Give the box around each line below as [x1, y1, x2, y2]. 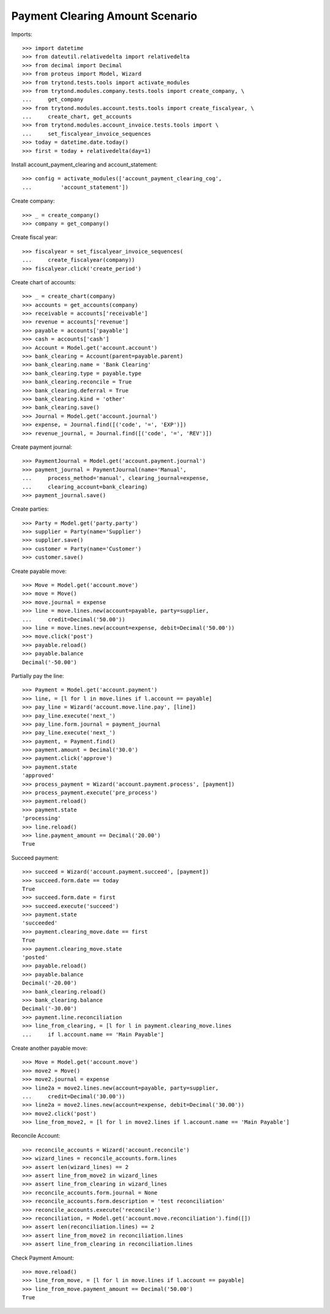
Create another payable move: [11, 1044, 88, 1052]
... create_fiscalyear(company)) [22, 257, 136, 264]
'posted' [22, 954, 48, 961]
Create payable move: [11, 567, 67, 575]
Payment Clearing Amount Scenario [11, 9, 198, 23]
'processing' [22, 815, 61, 822]
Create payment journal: [11, 443, 73, 451]
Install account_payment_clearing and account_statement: [11, 161, 158, 168]
